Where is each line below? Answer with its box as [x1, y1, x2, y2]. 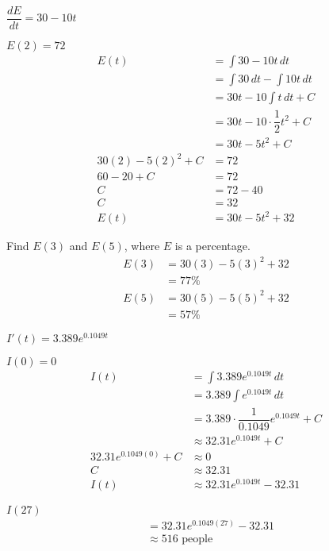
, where [124, 237, 160, 253]
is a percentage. [174, 237, 251, 253]
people [182, 534, 213, 545]
